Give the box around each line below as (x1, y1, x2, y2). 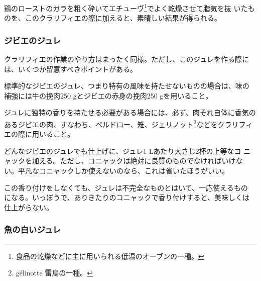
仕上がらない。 (4, 202, 53, 212)
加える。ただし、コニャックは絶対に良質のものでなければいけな (32, 155, 243, 166)
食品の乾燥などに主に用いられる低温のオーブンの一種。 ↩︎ (16, 250, 204, 261)
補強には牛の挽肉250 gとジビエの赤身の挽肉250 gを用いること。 (4, 90, 213, 101)
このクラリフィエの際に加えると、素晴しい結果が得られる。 (25, 13, 221, 23)
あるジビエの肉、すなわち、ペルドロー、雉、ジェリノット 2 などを (4, 118, 218, 129)
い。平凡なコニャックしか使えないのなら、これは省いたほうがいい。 (4, 165, 229, 176)
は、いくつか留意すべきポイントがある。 (4, 63, 138, 74)
